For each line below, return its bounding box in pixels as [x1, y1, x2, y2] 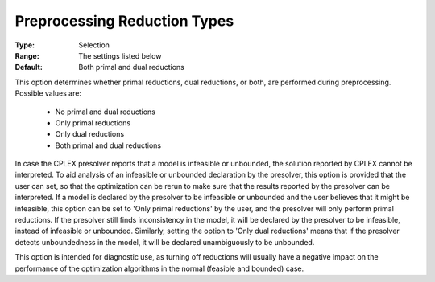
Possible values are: [14, 88, 82, 98]
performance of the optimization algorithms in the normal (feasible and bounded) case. [14, 264, 304, 273]
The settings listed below [78, 51, 162, 60]
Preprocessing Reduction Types [14, 12, 234, 30]
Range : [14, 51, 39, 60]
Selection [78, 40, 110, 50]
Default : [14, 63, 43, 72]
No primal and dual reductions [55, 107, 156, 116]
